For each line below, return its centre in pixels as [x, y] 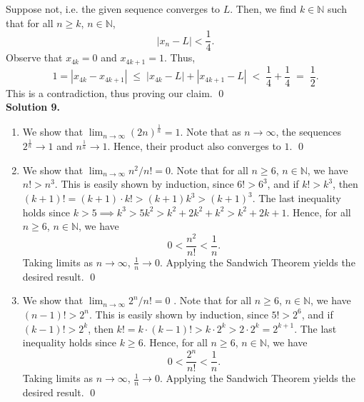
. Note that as [211, 132]
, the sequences [308, 132]
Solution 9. [33, 107]
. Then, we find [263, 9]
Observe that [34, 57]
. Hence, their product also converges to [194, 146]
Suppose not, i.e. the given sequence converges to [113, 9]
